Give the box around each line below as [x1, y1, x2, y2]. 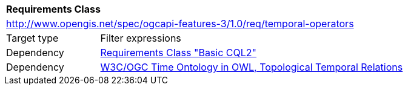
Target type [6, 32, 59, 44]
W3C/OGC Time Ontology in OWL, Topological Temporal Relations [100, 61, 403, 73]
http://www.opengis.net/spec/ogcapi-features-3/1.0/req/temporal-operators [6, 18, 354, 30]
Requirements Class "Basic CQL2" [100, 47, 257, 59]
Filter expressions [100, 32, 181, 44]
